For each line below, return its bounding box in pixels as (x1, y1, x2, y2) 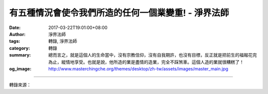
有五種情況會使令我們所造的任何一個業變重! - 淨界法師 (9, 7, 229, 18)
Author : (9, 31, 26, 37)
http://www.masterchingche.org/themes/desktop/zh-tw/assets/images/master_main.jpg (48, 65, 228, 71)
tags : (9, 38, 20, 44)
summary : (9, 52, 31, 58)
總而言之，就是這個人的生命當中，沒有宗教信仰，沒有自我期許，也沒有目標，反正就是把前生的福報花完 (48, 52, 257, 58)
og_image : (9, 65, 32, 71)
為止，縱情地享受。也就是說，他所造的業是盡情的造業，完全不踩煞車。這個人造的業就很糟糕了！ (48, 59, 244, 65)
